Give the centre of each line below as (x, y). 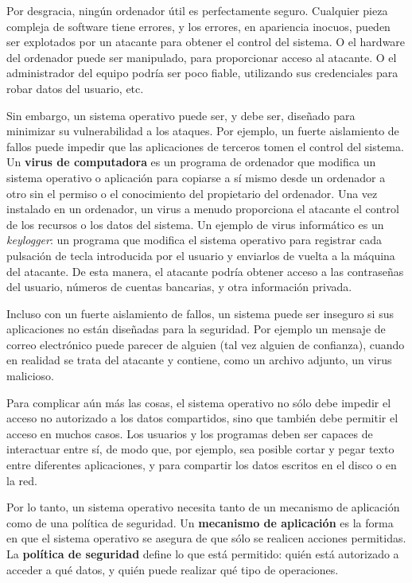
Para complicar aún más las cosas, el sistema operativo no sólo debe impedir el (199, 402)
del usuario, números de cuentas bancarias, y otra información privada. (179, 287)
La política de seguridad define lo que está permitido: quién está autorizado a (203, 554)
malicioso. (30, 376)
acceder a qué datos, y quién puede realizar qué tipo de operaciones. (173, 569)
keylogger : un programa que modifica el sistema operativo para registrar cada (194, 240)
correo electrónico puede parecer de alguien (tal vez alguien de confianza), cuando (206, 344)
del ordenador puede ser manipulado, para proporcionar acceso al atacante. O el (202, 57)
